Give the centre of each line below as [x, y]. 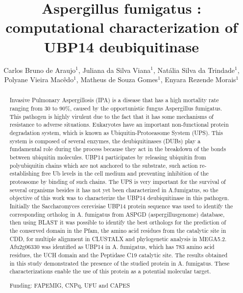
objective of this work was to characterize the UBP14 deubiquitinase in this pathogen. [119, 198]
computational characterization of [121, 27]
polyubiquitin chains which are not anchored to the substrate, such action [104, 165]
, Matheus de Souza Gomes [117, 79]
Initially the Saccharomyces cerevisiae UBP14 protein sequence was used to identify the [121, 206]
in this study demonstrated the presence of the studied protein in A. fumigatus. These [120, 263]
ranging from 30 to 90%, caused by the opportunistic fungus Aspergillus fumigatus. [116, 108]
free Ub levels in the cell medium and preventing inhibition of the [125, 173]
